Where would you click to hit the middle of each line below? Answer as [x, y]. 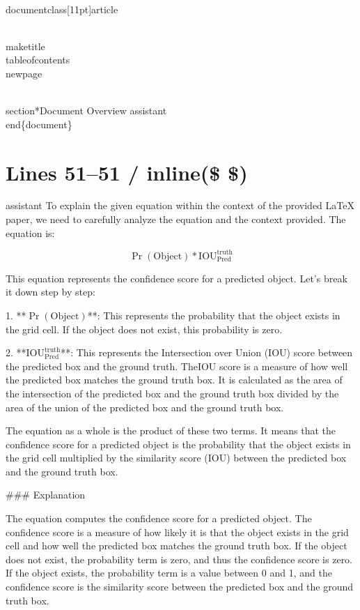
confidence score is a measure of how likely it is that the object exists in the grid [177, 532]
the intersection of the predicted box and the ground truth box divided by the [172, 393]
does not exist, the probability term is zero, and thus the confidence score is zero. [179, 559]
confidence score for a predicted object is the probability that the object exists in [178, 444]
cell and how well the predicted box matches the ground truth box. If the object [177, 546]
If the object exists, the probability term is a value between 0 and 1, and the [169, 573]
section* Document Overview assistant [86, 110]
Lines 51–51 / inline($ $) [127, 172]
